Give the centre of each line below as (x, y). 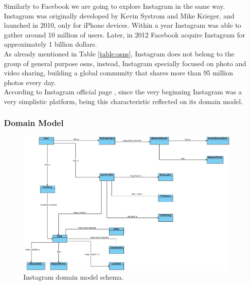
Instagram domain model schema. (73, 277)
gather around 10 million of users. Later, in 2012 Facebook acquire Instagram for (125, 34)
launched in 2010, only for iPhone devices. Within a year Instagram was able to (123, 25)
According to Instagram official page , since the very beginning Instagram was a (123, 92)
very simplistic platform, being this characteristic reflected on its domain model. (123, 101)
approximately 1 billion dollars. (51, 44)
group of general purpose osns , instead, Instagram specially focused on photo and (125, 63)
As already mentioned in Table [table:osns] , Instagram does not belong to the (119, 53)
